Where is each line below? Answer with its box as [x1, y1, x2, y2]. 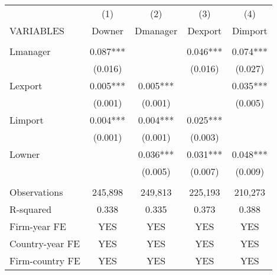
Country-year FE [9, 237, 80, 250]
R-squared [9, 202, 52, 216]
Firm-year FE [9, 219, 66, 233]
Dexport [187, 24, 222, 37]
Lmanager [9, 44, 51, 58]
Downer [92, 24, 123, 37]
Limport [9, 113, 44, 127]
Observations [9, 185, 63, 199]
